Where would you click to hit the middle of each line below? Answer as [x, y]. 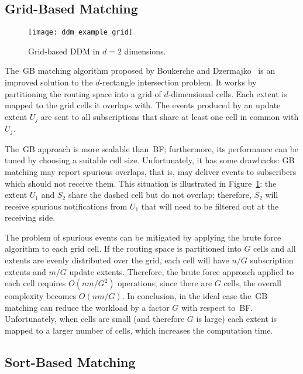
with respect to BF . [217, 307]
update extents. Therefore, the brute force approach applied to [182, 271]
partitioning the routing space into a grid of [83, 93]
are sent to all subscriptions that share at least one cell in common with [170, 116]
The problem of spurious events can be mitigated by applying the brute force [143, 237]
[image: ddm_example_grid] [80, 32]
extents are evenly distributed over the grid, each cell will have [117, 260]
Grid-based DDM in [64, 51]
